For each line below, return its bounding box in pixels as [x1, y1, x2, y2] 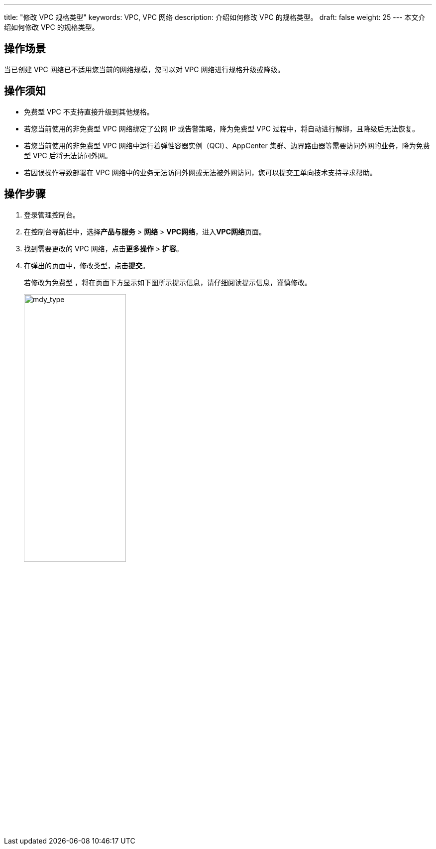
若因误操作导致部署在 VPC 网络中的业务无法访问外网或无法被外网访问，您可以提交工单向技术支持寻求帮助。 [24, 168, 377, 177]
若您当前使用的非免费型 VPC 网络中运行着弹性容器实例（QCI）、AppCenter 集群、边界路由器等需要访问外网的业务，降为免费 [24, 141, 430, 150]
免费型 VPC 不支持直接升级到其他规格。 [24, 107, 154, 116]
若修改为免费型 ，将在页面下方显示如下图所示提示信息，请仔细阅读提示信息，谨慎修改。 [24, 278, 312, 287]
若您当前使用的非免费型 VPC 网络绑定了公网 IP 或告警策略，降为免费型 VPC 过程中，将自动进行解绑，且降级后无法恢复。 [24, 124, 419, 133]
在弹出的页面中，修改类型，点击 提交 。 [24, 261, 149, 270]
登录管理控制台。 [24, 210, 80, 219]
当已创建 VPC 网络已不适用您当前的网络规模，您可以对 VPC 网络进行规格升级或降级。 [4, 65, 285, 74]
